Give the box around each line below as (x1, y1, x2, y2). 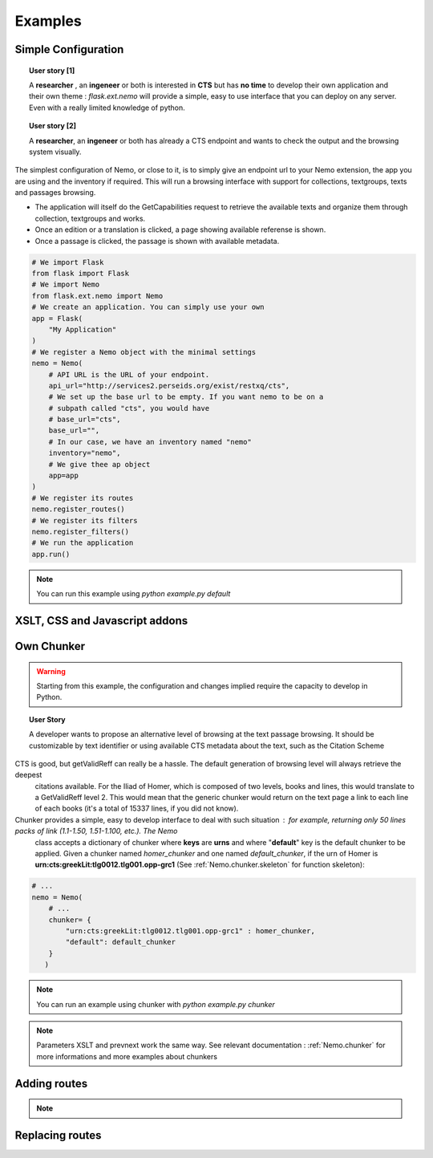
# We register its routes (31, 494, 134, 502)
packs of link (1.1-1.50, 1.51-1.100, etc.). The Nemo (14, 827, 178, 836)
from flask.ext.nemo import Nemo (31, 291, 164, 300)
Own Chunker (14, 639, 86, 653)
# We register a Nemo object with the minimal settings (31, 347, 257, 356)
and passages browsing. (14, 188, 96, 197)
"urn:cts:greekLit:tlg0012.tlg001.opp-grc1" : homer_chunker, (65, 926, 316, 935)
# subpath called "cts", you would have (48, 404, 210, 412)
